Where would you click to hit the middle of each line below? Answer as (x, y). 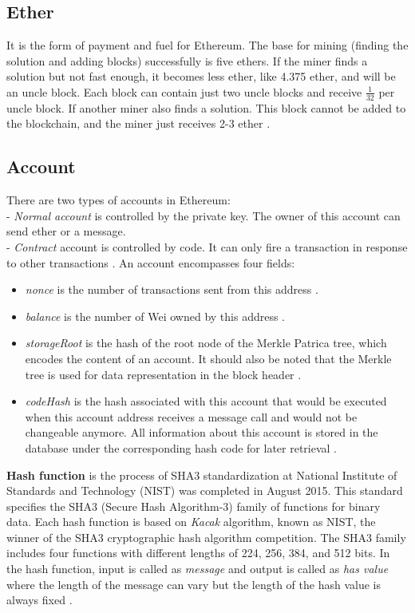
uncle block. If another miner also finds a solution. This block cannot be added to (206, 107)
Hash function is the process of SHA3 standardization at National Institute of (202, 475)
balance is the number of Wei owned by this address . (155, 316)
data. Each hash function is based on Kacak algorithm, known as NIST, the (191, 522)
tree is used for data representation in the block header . (163, 374)
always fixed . (40, 600)
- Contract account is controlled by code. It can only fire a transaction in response (207, 246)
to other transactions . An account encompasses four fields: (151, 262)
